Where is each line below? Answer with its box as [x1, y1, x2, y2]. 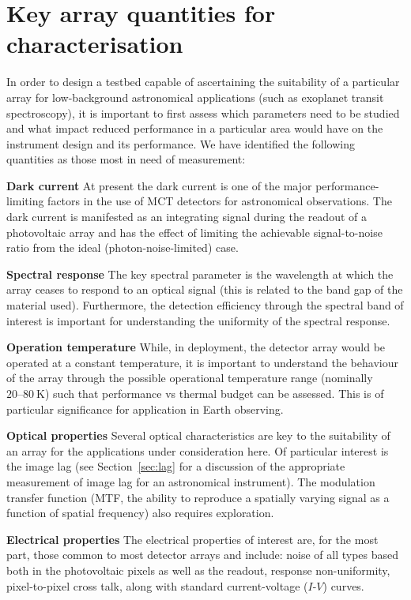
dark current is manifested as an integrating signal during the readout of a [6, 208, 367, 225]
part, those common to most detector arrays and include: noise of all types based [6, 546, 399, 563]
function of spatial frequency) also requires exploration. [6, 504, 274, 521]
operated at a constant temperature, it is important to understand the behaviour [6, 354, 398, 370]
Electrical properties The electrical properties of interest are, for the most [6, 531, 379, 547]
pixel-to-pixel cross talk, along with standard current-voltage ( [6, 577, 308, 594]
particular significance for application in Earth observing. [6, 400, 284, 417]
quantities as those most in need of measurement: [6, 151, 246, 167]
